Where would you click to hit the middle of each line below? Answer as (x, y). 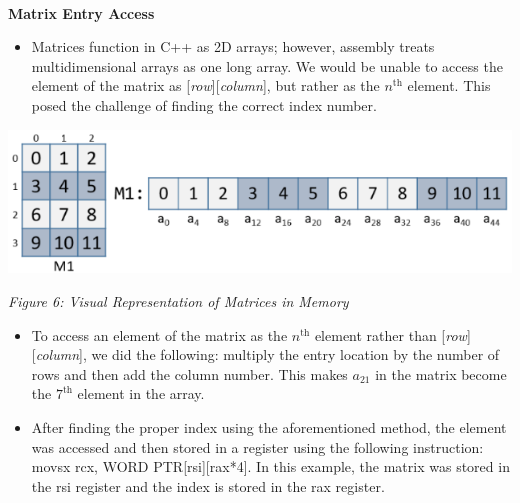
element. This (449, 85)
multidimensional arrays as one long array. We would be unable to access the (267, 65)
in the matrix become (441, 373)
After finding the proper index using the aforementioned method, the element (269, 427)
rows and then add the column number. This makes (189, 373)
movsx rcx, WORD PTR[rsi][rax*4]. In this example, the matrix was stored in (270, 466)
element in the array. (141, 393)
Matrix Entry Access (81, 12)
